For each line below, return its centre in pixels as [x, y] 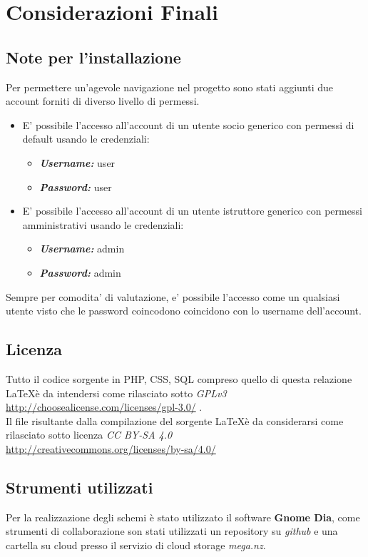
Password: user [76, 186]
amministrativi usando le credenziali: [103, 224]
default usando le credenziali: [86, 139]
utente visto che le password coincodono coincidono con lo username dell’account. [184, 311]
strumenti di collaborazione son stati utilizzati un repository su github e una [172, 531]
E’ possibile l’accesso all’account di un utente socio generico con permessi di [188, 124]
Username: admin [82, 249]
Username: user [77, 162]
